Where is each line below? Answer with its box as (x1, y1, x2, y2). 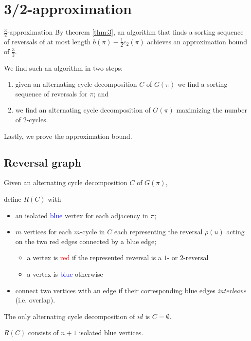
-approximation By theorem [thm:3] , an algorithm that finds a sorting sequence (7, 27, 244, 37)
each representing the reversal (114, 227, 203, 237)
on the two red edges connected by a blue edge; (15, 236, 157, 246)
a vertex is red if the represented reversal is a (27, 252, 161, 263)
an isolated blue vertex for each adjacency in (15, 210, 148, 220)
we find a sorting (178, 79, 228, 89)
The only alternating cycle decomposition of (4, 311, 135, 321)
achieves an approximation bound (147, 36, 247, 46)
